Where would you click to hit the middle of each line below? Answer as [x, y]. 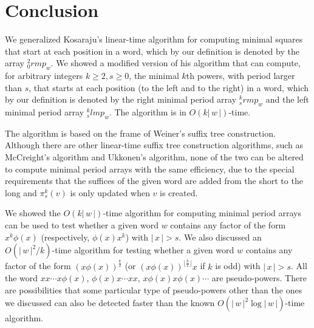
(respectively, [65, 237]
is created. [179, 192]
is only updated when [110, 192]
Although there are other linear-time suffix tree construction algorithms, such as [154, 145]
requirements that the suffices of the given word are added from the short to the [154, 181]
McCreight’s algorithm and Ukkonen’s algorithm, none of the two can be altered [154, 157]
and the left [287, 99]
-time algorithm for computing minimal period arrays [202, 213]
